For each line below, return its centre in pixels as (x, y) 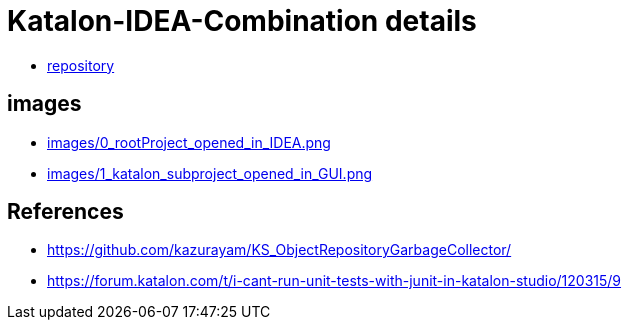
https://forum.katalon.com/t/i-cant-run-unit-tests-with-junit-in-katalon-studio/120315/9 (334, 281)
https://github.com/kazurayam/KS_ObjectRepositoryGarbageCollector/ (279, 250)
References (65, 212)
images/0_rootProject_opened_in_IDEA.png (189, 142)
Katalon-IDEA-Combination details (242, 21)
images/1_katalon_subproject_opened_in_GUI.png (210, 173)
